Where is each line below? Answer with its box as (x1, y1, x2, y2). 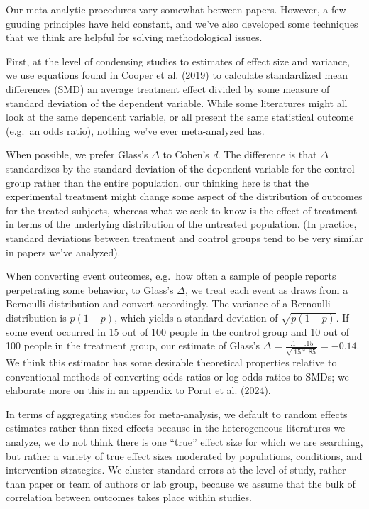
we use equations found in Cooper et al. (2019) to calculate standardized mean (6, 67, 348, 82)
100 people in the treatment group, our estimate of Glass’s (6, 338, 260, 353)
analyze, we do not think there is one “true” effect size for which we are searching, (6, 434, 363, 449)
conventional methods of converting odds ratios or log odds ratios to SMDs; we (6, 368, 349, 383)
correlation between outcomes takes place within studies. (6, 490, 252, 505)
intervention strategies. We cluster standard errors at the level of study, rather (6, 462, 346, 477)
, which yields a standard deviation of (114, 310, 278, 324)
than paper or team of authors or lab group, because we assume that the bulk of (6, 476, 356, 491)
